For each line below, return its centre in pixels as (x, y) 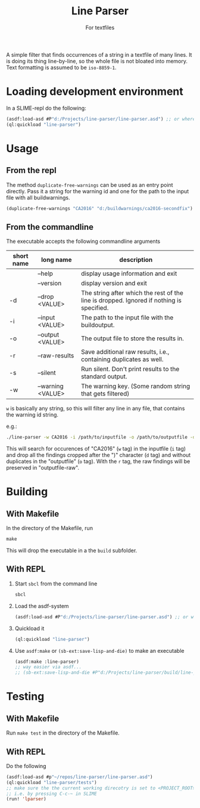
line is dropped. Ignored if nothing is (131, 301)
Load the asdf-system (42, 606)
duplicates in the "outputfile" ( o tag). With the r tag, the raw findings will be (98, 461)
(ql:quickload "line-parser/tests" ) (51, 782)
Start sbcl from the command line (56, 584)
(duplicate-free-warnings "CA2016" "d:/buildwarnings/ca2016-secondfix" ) (100, 208)
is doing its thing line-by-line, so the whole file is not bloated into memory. (97, 61)
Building (27, 492)
